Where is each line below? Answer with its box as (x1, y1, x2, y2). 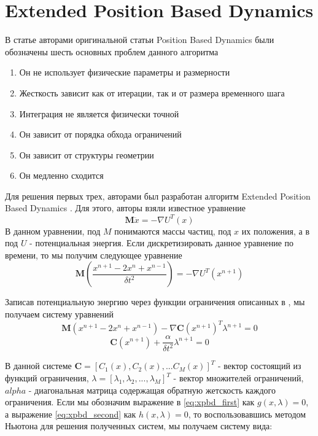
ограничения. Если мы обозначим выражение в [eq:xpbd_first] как (5, 395, 255, 408)
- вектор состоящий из (217, 359, 301, 372)
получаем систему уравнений (5, 307, 114, 320)
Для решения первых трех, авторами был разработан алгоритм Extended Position (5, 189, 311, 202)
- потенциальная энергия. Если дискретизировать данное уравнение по (29, 236, 294, 249)
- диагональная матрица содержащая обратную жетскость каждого (28, 383, 276, 396)
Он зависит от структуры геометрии (19, 148, 154, 161)
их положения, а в (241, 224, 310, 237)
